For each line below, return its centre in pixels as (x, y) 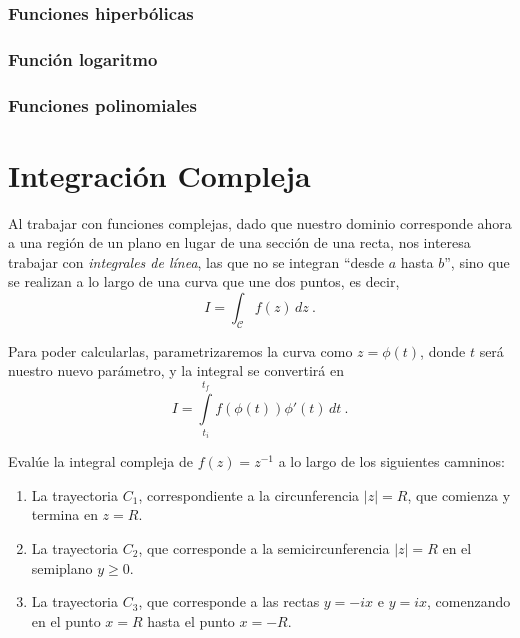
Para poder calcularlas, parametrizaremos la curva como (180, 350)
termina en (64, 514)
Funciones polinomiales (102, 104)
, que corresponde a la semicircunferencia (264, 547)
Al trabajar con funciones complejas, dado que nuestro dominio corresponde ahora (260, 222)
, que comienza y (459, 494)
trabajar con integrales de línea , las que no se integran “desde (196, 261)
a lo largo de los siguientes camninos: (391, 461)
